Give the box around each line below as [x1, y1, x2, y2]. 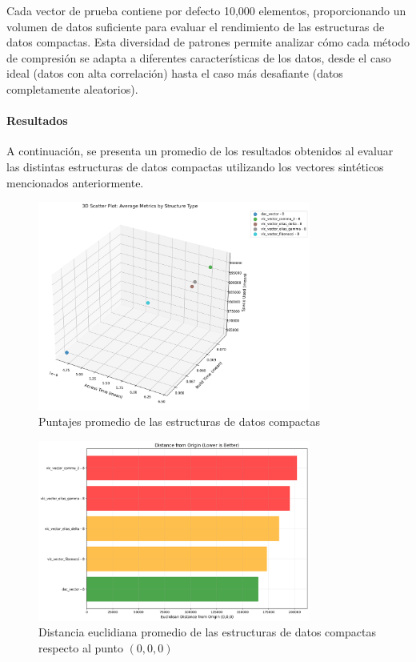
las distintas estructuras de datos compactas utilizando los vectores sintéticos [6, 158, 384, 175]
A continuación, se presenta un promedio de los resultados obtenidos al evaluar [6, 142, 394, 159]
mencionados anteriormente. [6, 174, 144, 191]
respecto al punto [38, 639, 123, 656]
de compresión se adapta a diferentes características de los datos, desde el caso [6, 49, 391, 66]
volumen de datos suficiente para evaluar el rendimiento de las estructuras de [6, 18, 385, 34]
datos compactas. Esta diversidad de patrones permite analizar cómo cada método [6, 34, 410, 50]
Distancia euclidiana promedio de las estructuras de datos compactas [38, 624, 376, 640]
